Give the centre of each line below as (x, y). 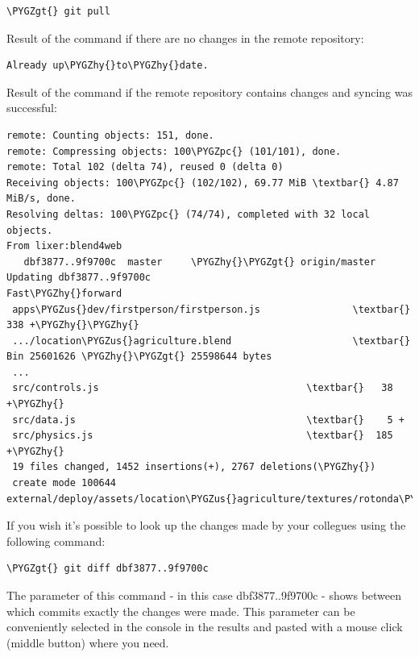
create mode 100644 (64, 483)
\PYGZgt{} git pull (58, 11)
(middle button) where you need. (88, 642)
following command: (56, 541)
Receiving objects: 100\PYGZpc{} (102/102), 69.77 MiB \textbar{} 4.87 (203, 183)
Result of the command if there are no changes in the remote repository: (185, 37)
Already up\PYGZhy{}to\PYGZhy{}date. (108, 66)
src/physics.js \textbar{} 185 (203, 436)
